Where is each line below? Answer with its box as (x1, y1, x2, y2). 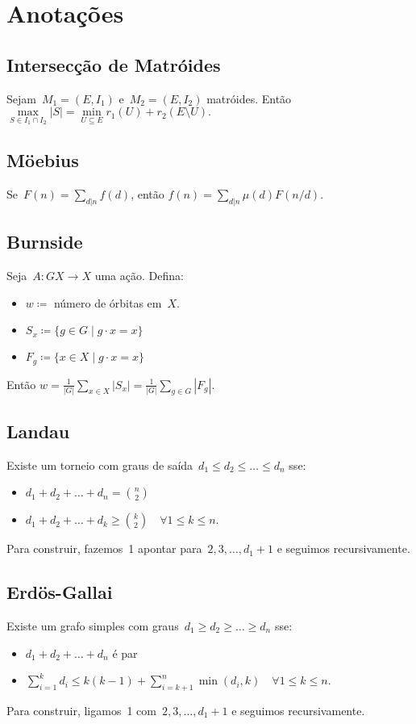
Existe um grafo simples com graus (6, 617, 179, 634)
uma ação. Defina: (94, 267, 184, 283)
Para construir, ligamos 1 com (6, 702, 156, 719)
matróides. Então (206, 90, 292, 107)
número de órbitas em (53, 294, 162, 311)
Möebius (6, 148, 79, 173)
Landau (6, 418, 70, 443)
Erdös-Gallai (6, 580, 113, 605)
